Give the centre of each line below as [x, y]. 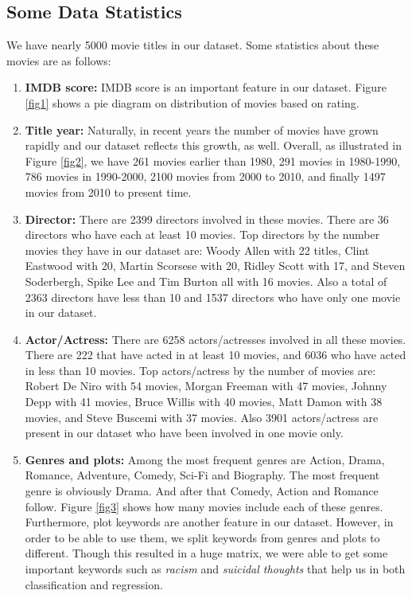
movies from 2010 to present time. [108, 192]
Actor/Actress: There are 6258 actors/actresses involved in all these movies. [216, 339]
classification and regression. [94, 584]
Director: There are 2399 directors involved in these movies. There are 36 [207, 219]
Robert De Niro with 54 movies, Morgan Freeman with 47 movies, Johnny [206, 386]
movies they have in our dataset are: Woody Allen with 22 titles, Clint [197, 250]
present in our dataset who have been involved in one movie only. [184, 433]
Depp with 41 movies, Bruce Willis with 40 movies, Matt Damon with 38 [204, 402]
